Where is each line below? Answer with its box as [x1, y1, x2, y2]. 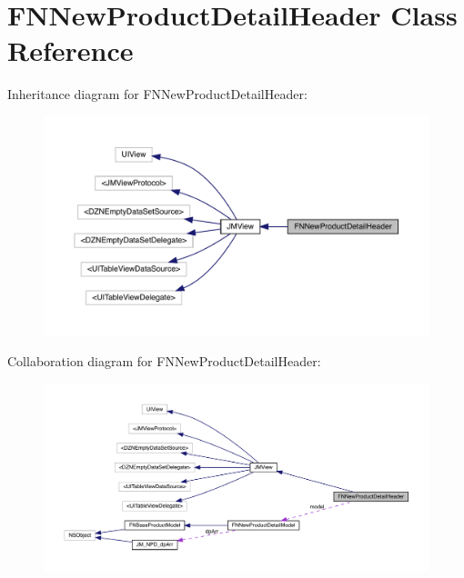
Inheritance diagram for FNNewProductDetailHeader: [7, 85, 308, 104]
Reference [7, 32, 134, 69]
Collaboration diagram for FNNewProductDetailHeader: [7, 352, 321, 371]
